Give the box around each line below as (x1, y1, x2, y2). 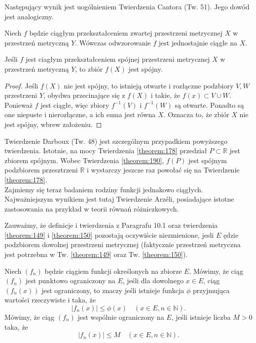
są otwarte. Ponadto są (175, 99, 244, 110)
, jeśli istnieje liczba (171, 312, 231, 322)
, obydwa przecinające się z (43, 90, 125, 100)
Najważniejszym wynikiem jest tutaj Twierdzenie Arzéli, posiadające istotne (4, 194, 234, 204)
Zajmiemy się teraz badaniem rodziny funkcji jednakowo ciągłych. (4, 184, 203, 194)
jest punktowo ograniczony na (25, 275, 115, 286)
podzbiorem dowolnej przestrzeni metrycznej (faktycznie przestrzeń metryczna (4, 239, 241, 250)
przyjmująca (193, 285, 230, 295)
